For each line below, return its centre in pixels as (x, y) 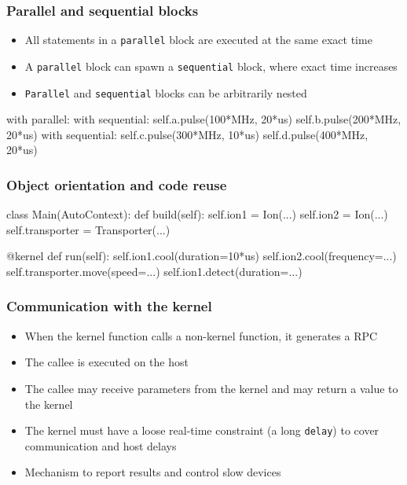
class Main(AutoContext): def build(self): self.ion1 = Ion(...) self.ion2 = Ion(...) (197, 214)
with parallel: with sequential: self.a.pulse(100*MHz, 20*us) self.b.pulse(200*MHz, (204, 119)
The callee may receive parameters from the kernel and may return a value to (211, 388)
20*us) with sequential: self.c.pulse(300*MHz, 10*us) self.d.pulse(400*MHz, (187, 134)
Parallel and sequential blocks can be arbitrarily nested (166, 92)
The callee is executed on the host (106, 362)
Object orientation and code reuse (117, 184)
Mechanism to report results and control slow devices (153, 472)
